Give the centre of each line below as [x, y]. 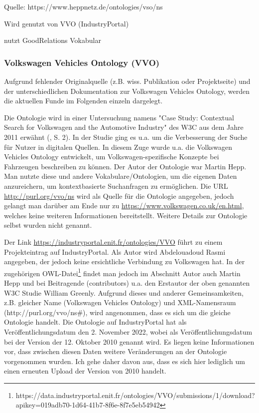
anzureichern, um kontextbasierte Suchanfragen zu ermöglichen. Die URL [116, 186]
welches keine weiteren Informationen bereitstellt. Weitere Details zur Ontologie [126, 215]
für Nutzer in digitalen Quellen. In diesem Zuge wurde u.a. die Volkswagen [118, 147]
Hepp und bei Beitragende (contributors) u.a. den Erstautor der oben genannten [127, 282]
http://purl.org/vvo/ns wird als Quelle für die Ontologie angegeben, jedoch [119, 196]
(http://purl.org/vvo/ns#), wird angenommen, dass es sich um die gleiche [117, 312]
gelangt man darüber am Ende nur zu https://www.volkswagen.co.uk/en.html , [124, 206]
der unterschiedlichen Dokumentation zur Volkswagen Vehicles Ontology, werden [127, 91]
